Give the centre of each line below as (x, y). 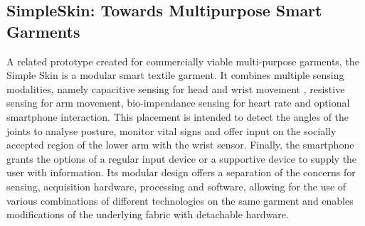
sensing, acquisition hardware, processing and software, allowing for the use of (176, 186)
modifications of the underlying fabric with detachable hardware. (148, 214)
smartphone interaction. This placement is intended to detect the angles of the (178, 116)
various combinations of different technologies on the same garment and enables (180, 200)
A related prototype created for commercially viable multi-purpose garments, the (183, 61)
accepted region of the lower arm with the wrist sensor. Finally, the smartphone (180, 145)
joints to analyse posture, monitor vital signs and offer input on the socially (171, 130)
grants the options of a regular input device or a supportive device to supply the (182, 158)
